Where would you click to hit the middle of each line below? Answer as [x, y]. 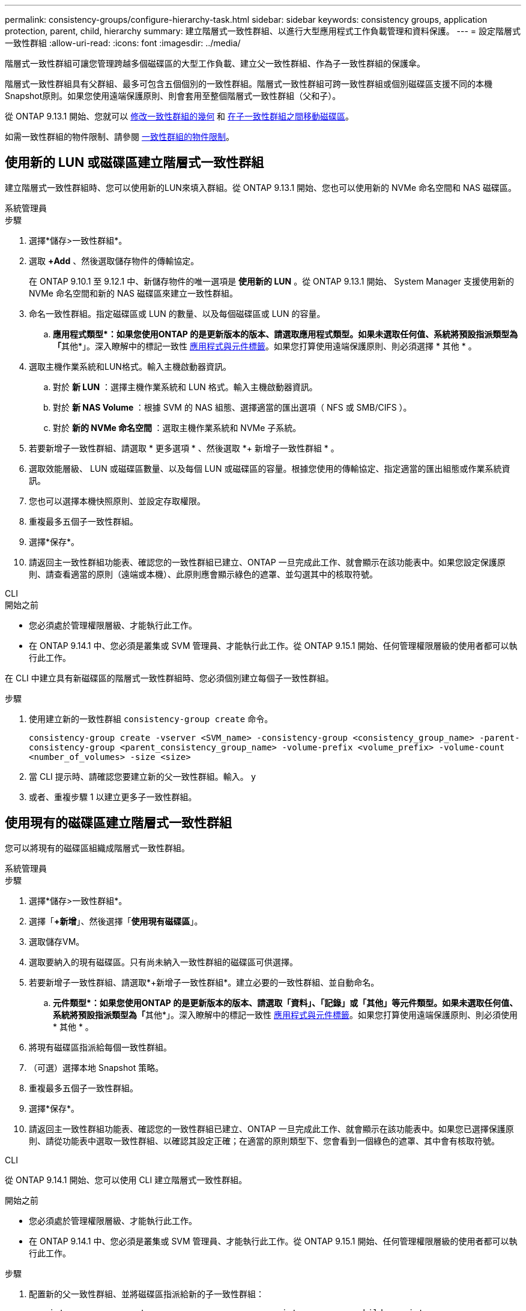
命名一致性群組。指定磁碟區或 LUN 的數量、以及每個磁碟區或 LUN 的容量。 [177, 313]
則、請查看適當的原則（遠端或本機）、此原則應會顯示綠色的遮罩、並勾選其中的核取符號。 [203, 574]
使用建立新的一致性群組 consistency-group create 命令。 [151, 719]
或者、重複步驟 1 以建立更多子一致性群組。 [113, 797]
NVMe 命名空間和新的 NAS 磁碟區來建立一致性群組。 [134, 293]
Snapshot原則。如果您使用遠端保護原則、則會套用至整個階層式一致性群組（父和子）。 [173, 96]
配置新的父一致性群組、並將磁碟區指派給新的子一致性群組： [147, 1294]
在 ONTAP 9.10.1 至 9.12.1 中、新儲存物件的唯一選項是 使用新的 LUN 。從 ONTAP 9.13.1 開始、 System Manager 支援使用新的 [271, 281]
